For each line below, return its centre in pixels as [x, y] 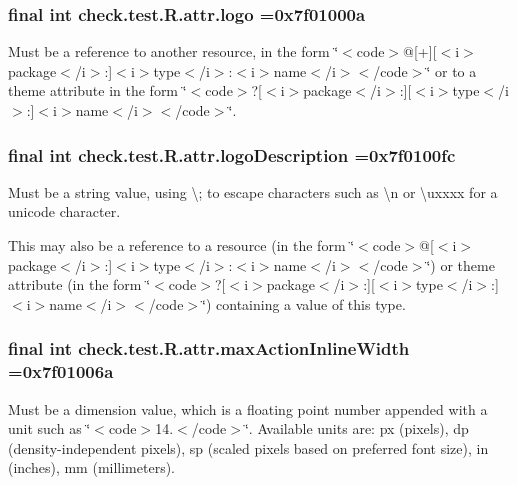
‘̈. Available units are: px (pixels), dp [356, 428]
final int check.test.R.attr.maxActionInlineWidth [209, 348]
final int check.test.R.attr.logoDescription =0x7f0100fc [232, 154]
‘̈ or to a [451, 70]
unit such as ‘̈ [49, 428]
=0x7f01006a [61, 371]
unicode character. [64, 211]
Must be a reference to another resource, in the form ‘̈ [173, 51]
